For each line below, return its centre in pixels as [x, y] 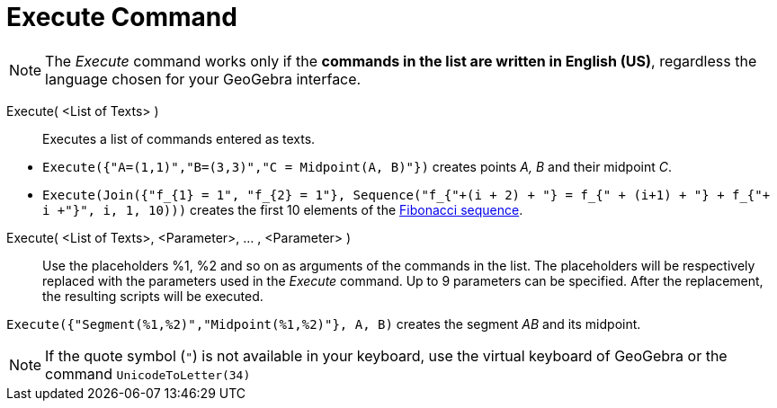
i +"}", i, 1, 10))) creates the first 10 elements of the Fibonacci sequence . [283, 209]
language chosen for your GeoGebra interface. [203, 79]
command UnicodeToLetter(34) [148, 373]
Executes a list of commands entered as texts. [179, 138]
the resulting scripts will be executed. [153, 296]
